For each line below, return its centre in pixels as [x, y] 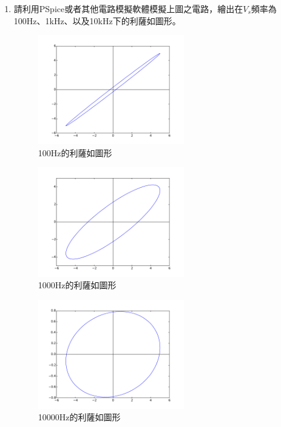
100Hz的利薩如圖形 [75, 152]
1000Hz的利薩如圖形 [77, 285]
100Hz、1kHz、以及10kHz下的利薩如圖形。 [97, 20]
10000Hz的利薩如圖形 [79, 417]
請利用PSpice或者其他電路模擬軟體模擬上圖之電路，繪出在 [128, 8]
